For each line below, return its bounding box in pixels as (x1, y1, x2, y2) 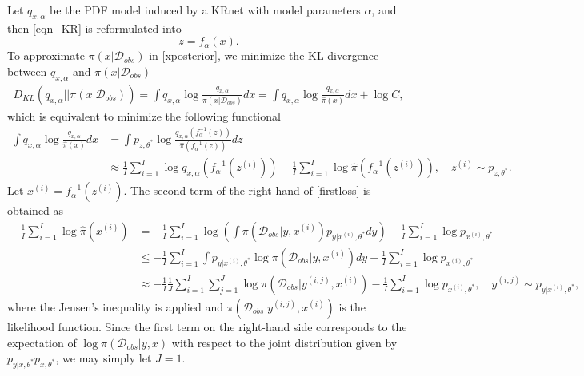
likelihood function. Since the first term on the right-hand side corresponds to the (7, 318, 407, 334)
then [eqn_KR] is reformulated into (7, 19, 182, 36)
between (7, 62, 47, 79)
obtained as (7, 202, 64, 219)
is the (338, 298, 366, 315)
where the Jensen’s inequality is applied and (7, 298, 223, 315)
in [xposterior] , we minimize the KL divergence (149, 47, 379, 64)
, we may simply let (55, 350, 152, 366)
